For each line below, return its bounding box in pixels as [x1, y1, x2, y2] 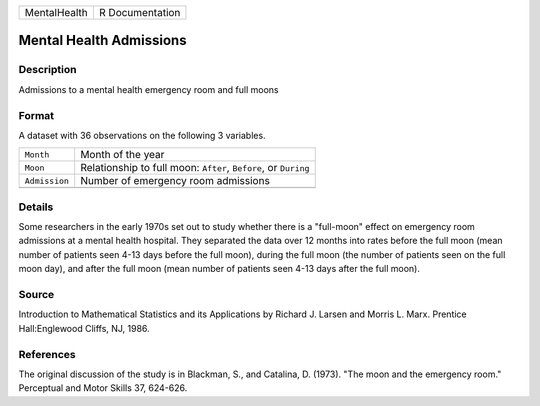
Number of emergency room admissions [80, 174, 270, 188]
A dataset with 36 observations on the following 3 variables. [18, 129, 266, 141]
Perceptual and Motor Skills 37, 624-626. [18, 382, 188, 394]
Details [18, 200, 54, 214]
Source [18, 287, 55, 301]
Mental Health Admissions [18, 32, 187, 49]
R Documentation [98, 6, 181, 19]
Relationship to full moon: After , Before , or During [80, 161, 310, 175]
